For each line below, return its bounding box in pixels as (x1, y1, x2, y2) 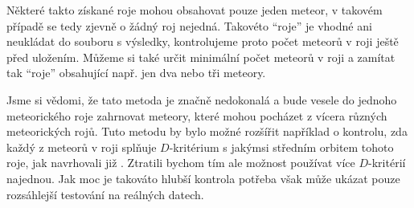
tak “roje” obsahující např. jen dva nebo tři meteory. (6, 64, 266, 81)
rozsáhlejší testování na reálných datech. (6, 186, 204, 202)
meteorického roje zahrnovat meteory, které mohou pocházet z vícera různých (6, 107, 387, 124)
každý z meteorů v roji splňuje (6, 138, 157, 155)
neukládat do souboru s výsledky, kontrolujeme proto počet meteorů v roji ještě (6, 33, 399, 50)
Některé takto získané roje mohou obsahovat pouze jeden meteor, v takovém (6, 2, 383, 18)
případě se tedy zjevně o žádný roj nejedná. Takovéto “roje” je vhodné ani (6, 17, 372, 34)
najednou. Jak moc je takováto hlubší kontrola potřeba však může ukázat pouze (6, 169, 400, 186)
